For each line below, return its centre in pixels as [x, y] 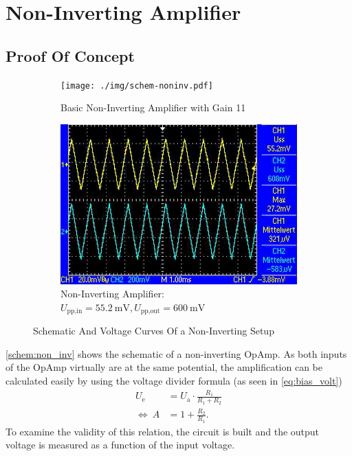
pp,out [150, 311]
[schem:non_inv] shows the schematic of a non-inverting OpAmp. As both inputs [176, 353]
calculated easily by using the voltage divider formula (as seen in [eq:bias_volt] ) [174, 381]
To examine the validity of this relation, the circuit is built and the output [163, 431]
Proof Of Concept [70, 55]
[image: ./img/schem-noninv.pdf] [137, 85]
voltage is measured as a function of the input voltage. [120, 445]
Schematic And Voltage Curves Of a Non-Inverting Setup [154, 331]
